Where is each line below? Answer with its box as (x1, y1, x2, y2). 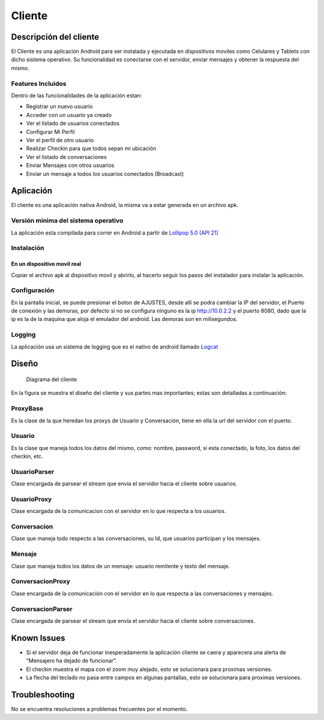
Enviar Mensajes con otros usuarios (26, 162, 115, 169)
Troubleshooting (11, 689, 75, 700)
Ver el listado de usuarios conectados (26, 120, 120, 127)
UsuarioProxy (11, 495, 52, 503)
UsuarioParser (11, 467, 55, 476)
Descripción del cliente (11, 32, 100, 42)
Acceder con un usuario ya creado (26, 111, 112, 118)
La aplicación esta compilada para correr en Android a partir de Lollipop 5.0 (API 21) (11, 229, 219, 236)
